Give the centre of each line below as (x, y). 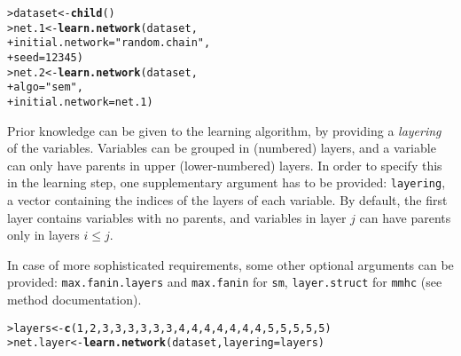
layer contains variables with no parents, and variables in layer (177, 217)
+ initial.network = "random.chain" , (109, 43)
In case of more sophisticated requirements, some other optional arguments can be (230, 264)
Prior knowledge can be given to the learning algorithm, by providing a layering (224, 130)
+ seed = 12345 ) (45, 57)
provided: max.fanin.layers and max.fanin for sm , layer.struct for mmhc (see (225, 282)
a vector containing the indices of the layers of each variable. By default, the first (227, 200)
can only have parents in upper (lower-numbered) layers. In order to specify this (225, 165)
